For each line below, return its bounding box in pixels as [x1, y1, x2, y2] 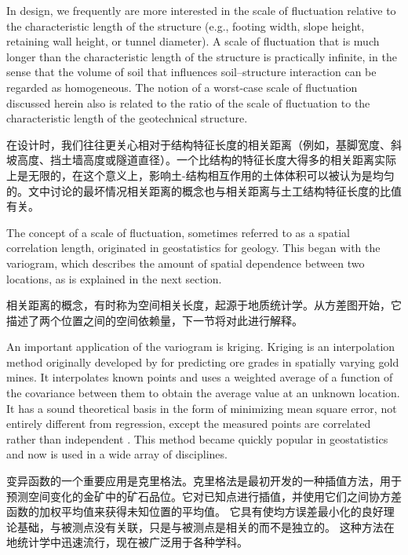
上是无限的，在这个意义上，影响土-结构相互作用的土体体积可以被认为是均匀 [6, 166, 395, 183]
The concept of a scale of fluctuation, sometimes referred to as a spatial [6, 224, 350, 240]
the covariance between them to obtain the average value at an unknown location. [6, 385, 400, 401]
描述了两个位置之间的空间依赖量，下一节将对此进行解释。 [6, 312, 303, 328]
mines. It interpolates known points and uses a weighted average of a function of [6, 369, 393, 385]
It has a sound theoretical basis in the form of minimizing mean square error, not [6, 400, 397, 416]
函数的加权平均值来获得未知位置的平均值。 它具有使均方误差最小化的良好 [6, 503, 384, 520]
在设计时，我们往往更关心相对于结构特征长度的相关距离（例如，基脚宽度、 [6, 136, 391, 152]
